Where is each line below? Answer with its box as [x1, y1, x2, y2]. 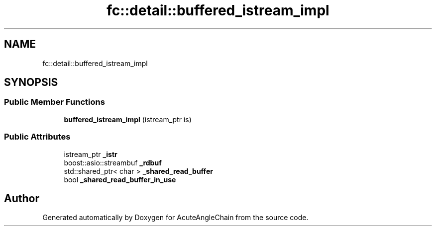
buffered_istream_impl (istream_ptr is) [64, 115, 192, 124]
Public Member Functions [4, 97, 105, 107]
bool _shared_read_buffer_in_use [64, 175, 176, 184]
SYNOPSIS [4, 76, 58, 89]
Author [4, 192, 39, 205]
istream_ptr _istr [64, 150, 117, 158]
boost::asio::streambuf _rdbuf [64, 158, 162, 167]
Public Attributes [4, 132, 71, 142]
